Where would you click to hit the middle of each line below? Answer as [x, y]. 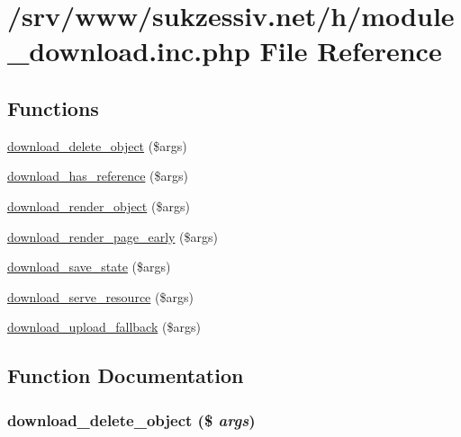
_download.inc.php [129, 51]
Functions [53, 107]
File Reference [351, 51]
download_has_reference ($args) [98, 176]
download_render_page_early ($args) [113, 236]
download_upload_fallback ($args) [104, 327]
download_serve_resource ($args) [100, 296]
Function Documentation [126, 375]
